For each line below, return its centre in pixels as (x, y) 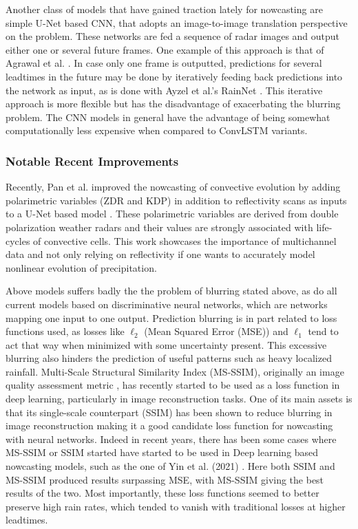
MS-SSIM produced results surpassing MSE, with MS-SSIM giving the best (165, 479)
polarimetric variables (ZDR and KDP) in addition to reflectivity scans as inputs (176, 200)
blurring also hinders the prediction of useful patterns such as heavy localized (169, 358)
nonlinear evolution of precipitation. (81, 267)
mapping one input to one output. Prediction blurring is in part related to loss (171, 317)
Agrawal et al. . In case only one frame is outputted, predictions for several (164, 63)
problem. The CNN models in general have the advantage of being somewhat (168, 117)
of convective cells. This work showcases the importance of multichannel (185, 240)
